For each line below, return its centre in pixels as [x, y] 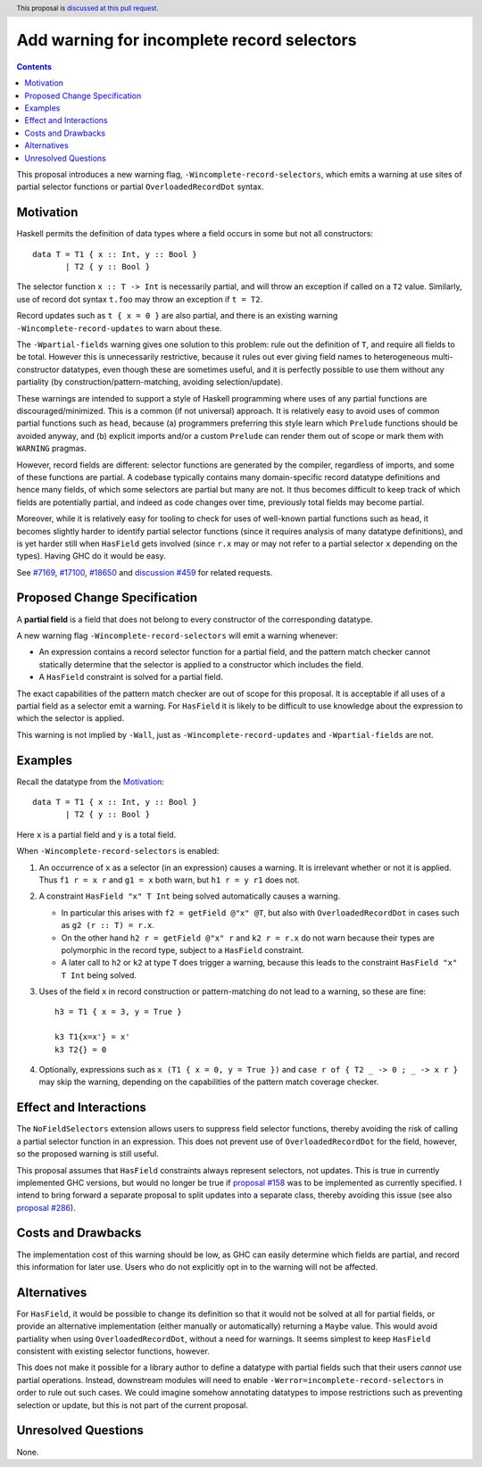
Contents [34, 66]
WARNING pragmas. [51, 448]
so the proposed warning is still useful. [88, 1154]
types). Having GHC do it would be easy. [91, 556]
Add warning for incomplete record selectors [187, 41]
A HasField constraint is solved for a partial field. [131, 677]
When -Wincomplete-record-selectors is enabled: [118, 851]
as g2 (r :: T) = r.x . [108, 925]
